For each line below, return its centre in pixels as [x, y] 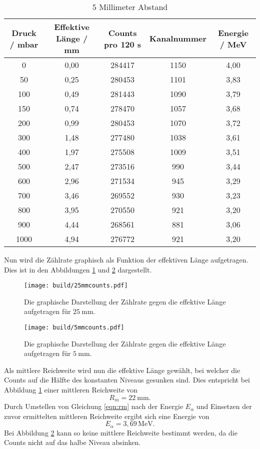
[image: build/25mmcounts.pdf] [76, 286]
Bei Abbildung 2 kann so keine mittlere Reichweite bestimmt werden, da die [121, 432]
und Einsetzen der [224, 406]
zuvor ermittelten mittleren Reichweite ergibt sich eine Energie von [107, 416]
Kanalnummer [178, 38]
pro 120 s [123, 44]
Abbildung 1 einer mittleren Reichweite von [71, 390]
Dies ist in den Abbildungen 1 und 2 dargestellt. [78, 269]
